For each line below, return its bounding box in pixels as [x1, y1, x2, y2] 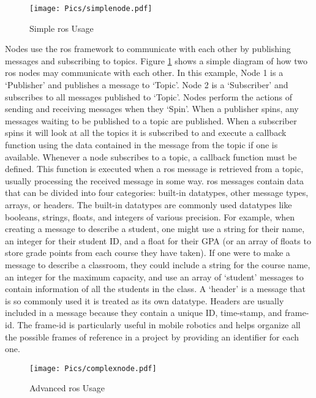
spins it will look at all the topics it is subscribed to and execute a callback [5, 126, 287, 139]
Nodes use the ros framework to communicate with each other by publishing [5, 42, 291, 55]
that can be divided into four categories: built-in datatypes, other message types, [5, 186, 309, 199]
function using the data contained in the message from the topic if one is [5, 138, 278, 151]
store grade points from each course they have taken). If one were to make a [5, 246, 290, 259]
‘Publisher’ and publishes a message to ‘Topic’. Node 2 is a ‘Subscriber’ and [5, 78, 288, 91]
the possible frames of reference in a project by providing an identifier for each [5, 330, 299, 343]
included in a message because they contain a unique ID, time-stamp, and [5, 306, 282, 319]
